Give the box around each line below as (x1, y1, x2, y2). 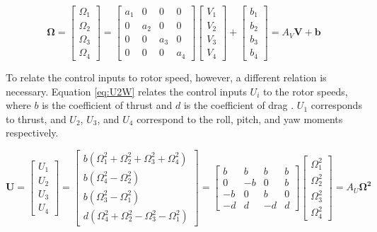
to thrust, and (6, 111, 66, 126)
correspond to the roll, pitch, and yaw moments (137, 111, 343, 126)
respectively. (6, 125, 59, 140)
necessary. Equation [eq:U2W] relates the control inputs (6, 83, 247, 98)
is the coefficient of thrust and (42, 98, 173, 112)
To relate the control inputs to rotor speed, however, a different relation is (6, 69, 327, 84)
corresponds (311, 98, 362, 112)
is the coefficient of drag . (183, 98, 294, 112)
